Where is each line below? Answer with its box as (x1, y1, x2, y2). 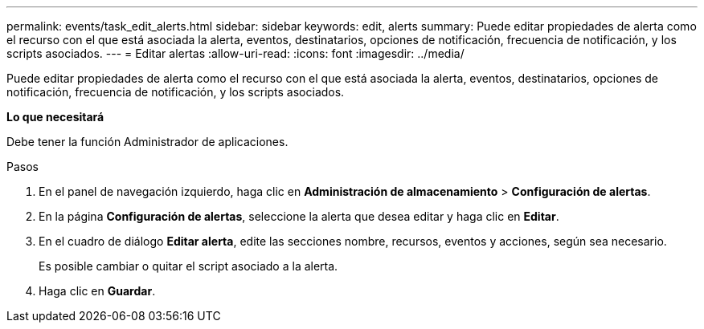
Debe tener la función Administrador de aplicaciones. (6, 135, 289, 148)
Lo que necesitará (6, 110, 104, 124)
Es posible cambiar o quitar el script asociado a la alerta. (39, 259, 338, 273)
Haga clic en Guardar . (39, 284, 156, 298)
